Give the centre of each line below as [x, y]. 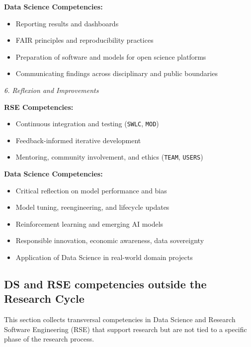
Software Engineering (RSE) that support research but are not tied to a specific [125, 329]
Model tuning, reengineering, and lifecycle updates [92, 207]
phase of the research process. [49, 339]
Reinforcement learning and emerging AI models [89, 223]
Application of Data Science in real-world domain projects [104, 257]
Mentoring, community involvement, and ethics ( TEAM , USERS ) [109, 157]
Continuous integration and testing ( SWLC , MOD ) [87, 124]
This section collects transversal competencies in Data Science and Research [120, 319]
